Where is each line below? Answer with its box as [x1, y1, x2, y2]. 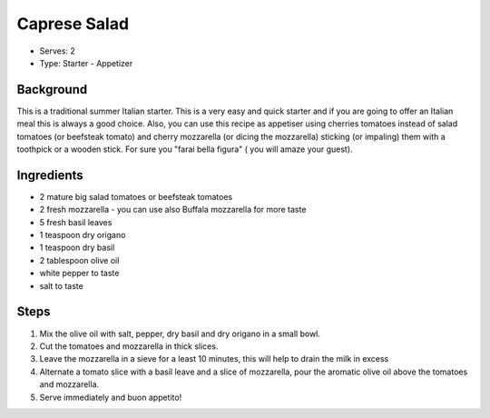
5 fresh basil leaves [39, 216, 113, 227]
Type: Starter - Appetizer [39, 57, 133, 68]
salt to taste [39, 280, 83, 291]
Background [16, 82, 88, 97]
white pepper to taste [39, 268, 120, 279]
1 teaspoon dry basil [39, 242, 115, 254]
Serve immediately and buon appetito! [39, 392, 182, 403]
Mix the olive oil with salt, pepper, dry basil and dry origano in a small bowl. [39, 328, 321, 339]
